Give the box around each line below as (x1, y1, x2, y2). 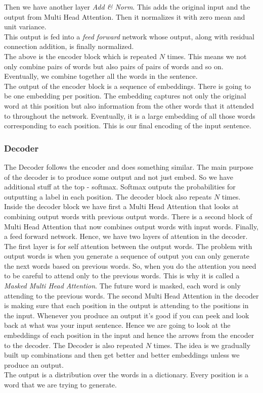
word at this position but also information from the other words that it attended (4, 100, 254, 111)
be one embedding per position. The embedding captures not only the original (4, 90, 246, 101)
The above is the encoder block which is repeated (4, 51, 157, 61)
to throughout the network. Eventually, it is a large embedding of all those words (4, 110, 255, 121)
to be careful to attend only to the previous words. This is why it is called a (4, 270, 240, 281)
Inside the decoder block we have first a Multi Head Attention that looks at (4, 201, 239, 212)
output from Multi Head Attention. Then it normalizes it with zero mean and (4, 11, 245, 22)
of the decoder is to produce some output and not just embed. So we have (4, 171, 233, 182)
